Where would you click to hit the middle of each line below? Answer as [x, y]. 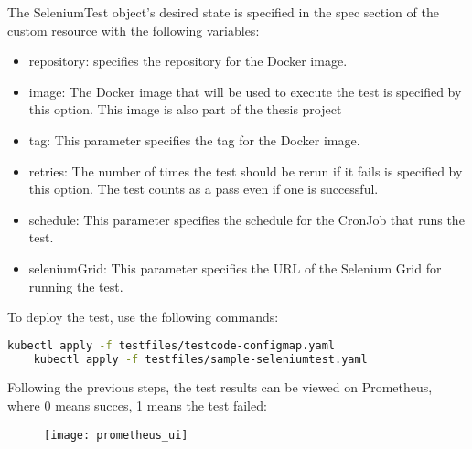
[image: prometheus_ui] [116, 435]
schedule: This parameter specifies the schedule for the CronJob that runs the [247, 219]
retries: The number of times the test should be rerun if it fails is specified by [246, 171]
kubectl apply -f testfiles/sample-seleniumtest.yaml [200, 359]
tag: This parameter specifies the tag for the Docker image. [194, 139]
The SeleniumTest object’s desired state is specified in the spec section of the [223, 12]
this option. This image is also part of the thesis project [185, 109]
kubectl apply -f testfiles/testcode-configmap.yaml [171, 345]
